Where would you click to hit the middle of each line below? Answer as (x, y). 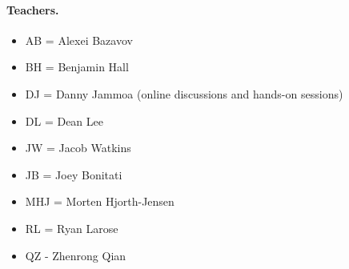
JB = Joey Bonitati (74, 174)
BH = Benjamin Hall (77, 67)
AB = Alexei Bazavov (79, 40)
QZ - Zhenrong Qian (76, 255)
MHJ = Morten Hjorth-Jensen (100, 201)
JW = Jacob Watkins (78, 148)
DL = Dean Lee (64, 120)
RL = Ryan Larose (72, 228)
